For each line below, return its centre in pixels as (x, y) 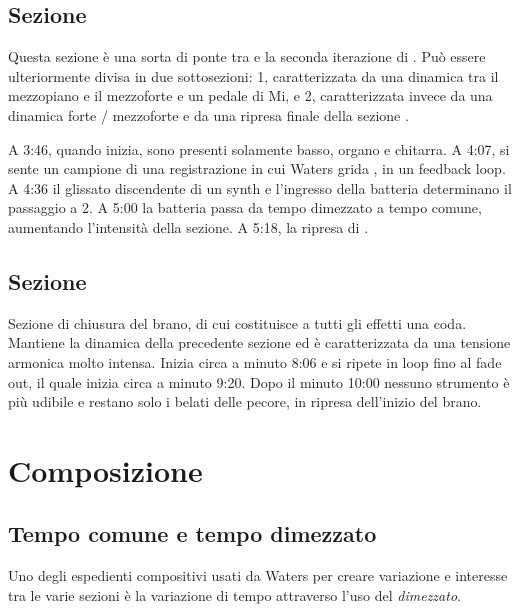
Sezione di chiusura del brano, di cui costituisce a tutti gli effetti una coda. (237, 322)
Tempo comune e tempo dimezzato (192, 533)
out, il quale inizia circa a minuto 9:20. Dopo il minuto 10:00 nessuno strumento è (259, 381)
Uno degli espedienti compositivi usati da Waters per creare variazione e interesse (258, 575)
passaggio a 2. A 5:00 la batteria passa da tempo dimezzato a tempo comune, (245, 207)
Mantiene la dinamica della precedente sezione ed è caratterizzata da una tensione (259, 342)
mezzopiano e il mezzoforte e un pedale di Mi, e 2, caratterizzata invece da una (250, 95)
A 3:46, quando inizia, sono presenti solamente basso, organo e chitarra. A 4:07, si (259, 148)
